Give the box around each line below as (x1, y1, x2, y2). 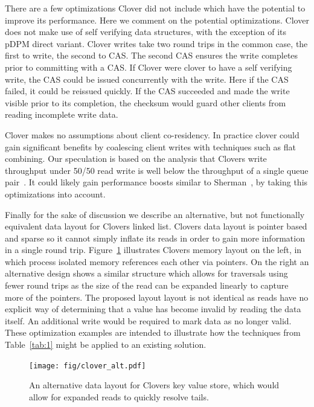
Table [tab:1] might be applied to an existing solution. (5, 338, 207, 351)
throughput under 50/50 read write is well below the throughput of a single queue (5, 164, 309, 176)
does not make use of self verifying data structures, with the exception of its (5, 25, 287, 38)
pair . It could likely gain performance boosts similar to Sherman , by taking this (5, 176, 308, 188)
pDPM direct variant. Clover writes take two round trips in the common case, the (5, 37, 308, 50)
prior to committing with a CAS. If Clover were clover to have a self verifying (5, 60, 292, 73)
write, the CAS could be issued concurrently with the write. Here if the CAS (5, 72, 289, 85)
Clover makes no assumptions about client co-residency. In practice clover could (5, 128, 300, 141)
